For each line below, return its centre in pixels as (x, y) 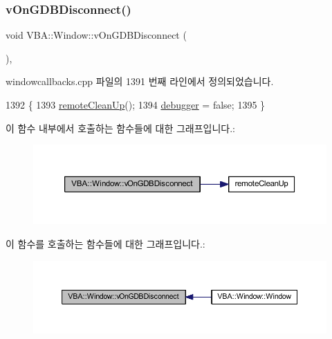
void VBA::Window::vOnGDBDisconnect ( (96, 35)
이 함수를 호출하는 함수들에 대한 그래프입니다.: (105, 244)
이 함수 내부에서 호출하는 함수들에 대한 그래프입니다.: (120, 128)
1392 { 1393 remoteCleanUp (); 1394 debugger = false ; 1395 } (136, 104)
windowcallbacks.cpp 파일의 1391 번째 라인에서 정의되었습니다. (140, 81)
